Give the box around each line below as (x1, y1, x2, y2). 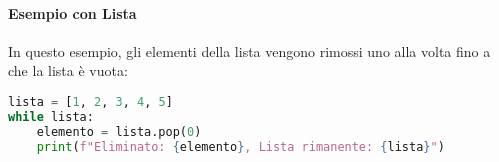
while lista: (8, 109, 94, 124)
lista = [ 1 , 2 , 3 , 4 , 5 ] (8, 94, 173, 109)
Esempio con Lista (8, 2, 137, 23)
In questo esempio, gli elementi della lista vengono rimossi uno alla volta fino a (8, 40, 491, 61)
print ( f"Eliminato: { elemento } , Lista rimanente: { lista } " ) (36, 139, 445, 154)
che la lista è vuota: (8, 60, 128, 81)
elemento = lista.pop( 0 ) (36, 124, 202, 139)
